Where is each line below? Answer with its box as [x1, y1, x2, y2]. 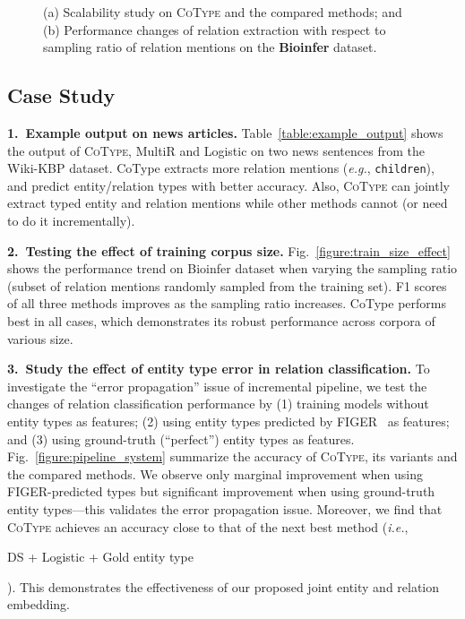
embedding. [7, 595, 71, 614]
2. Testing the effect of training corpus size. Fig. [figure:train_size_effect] [7, 241, 451, 260]
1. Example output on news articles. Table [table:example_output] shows [7, 123, 443, 142]
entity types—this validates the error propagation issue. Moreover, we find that [7, 499, 443, 518]
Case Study [7, 82, 116, 109]
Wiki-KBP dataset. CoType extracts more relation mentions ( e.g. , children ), [7, 159, 435, 177]
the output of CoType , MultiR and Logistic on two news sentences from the [7, 141, 425, 159]
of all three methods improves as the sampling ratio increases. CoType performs [7, 294, 446, 313]
